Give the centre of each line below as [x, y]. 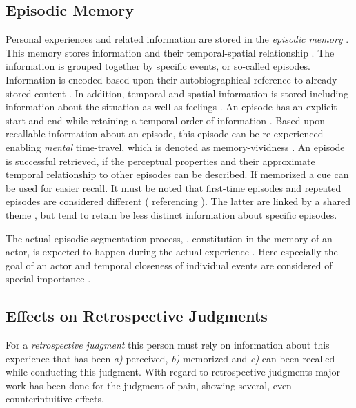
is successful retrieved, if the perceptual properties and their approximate [160, 161]
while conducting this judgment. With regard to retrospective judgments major [173, 372]
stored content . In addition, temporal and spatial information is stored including [177, 93]
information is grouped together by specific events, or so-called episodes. [158, 66]
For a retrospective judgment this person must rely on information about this [168, 345]
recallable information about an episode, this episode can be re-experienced [165, 134]
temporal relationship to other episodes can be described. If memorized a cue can [177, 174]
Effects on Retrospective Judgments [137, 316]
